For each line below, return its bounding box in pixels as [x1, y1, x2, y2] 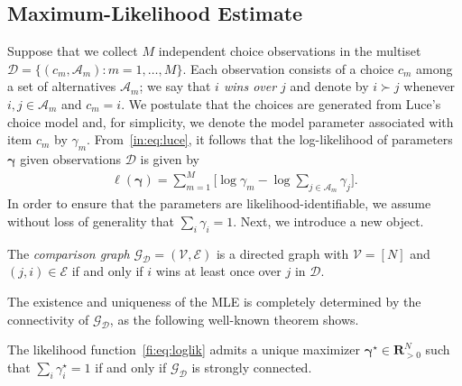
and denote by [290, 77, 369, 96]
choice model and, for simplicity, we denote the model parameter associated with [7, 112, 454, 131]
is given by [140, 149, 199, 168]
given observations [20, 149, 121, 168]
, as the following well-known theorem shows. [109, 309, 359, 328]
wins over [223, 77, 277, 96]
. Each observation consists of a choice [182, 59, 394, 78]
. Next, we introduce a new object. [233, 211, 424, 230]
